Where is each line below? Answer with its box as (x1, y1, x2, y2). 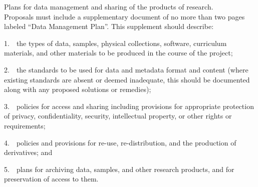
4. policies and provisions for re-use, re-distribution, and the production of (4, 137, 236, 147)
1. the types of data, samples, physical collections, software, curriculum (4, 37, 227, 48)
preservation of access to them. (4, 173, 99, 184)
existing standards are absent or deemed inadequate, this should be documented (4, 74, 250, 84)
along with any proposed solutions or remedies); (4, 84, 151, 94)
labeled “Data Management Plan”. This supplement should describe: (4, 21, 214, 31)
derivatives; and (4, 147, 53, 157)
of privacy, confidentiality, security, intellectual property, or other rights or (4, 110, 232, 121)
